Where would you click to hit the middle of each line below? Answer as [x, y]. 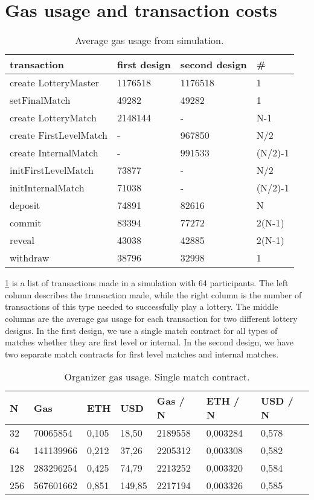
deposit [25, 205]
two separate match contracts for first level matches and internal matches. [142, 354]
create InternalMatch [54, 153]
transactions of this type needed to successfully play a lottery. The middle [142, 306]
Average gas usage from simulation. [149, 40]
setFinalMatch [40, 100]
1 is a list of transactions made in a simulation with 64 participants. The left [147, 283]
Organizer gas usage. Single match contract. [157, 377]
